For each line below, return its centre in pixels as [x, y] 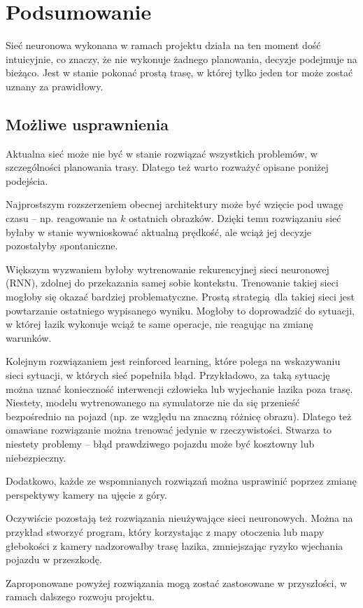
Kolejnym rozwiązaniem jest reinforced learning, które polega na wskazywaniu [173, 361]
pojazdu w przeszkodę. [54, 559]
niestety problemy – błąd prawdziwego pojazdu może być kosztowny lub [160, 443]
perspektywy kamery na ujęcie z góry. [86, 494]
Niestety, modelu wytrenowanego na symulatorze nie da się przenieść [153, 402]
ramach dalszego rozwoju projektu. [80, 596]
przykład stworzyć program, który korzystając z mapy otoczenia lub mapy [165, 531]
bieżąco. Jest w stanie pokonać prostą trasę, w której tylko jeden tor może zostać [179, 72]
